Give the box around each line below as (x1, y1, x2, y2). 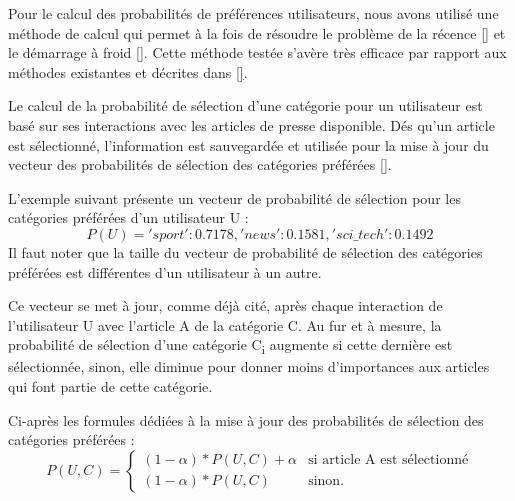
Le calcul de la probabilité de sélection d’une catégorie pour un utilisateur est (8, 95, 483, 116)
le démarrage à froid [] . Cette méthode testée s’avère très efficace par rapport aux (8, 42, 507, 63)
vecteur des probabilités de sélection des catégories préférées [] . (8, 154, 392, 175)
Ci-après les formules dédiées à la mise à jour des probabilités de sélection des (8, 409, 484, 430)
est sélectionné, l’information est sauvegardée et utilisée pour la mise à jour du (8, 134, 489, 155)
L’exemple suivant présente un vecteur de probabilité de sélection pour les (8, 187, 461, 208)
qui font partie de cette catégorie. (8, 376, 213, 397)
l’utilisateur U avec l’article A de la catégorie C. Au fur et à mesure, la (8, 314, 442, 335)
